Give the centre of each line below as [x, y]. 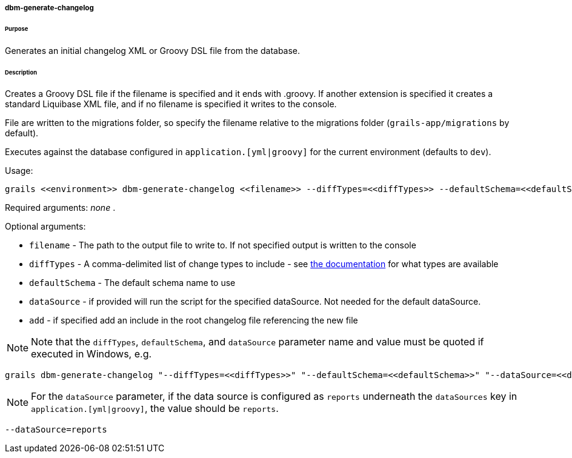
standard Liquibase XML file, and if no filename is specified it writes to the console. [171, 104]
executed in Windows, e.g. [91, 354]
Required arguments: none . [60, 208]
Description [21, 72]
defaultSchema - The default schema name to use [132, 283]
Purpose [17, 28]
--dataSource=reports [56, 430]
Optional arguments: [45, 227]
